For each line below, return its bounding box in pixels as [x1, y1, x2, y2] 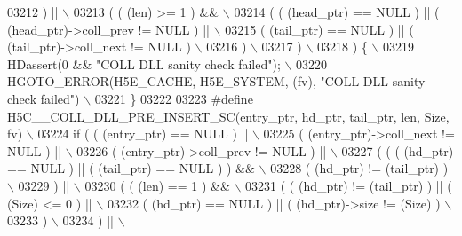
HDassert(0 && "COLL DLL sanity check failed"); [7, 54, 281, 73]
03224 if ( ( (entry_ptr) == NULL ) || [37, 124, 249, 143]
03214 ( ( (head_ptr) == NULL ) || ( [234, 3, 440, 20]
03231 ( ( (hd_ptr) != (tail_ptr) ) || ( [245, 176, 452, 194]
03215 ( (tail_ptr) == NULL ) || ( [225, 20, 414, 38]
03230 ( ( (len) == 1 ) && [84, 176, 230, 194]
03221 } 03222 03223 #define [94, 89, 253, 107]
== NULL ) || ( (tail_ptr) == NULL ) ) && [7, 159, 255, 177]
